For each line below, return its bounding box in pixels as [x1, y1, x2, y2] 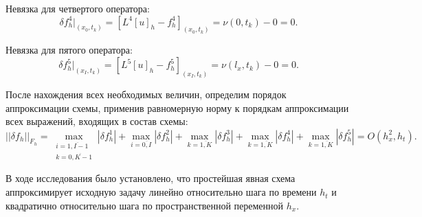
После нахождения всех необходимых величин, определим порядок [5, 87, 287, 101]
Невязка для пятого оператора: [5, 43, 133, 57]
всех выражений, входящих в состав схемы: [5, 114, 188, 128]
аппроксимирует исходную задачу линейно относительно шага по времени [5, 185, 317, 199]
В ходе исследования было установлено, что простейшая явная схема [5, 171, 296, 185]
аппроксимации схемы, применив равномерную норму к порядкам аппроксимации [5, 100, 349, 115]
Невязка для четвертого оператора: [5, 1, 150, 15]
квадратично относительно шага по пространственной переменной [5, 198, 284, 212]
